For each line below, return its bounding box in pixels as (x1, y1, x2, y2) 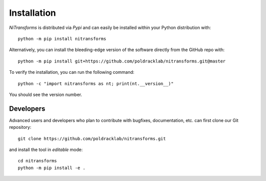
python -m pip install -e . (18, 165, 86, 171)
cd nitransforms (18, 158, 57, 164)
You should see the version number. (9, 91, 82, 97)
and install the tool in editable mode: (9, 147, 83, 152)
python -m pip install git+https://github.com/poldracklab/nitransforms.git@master (18, 58, 226, 64)
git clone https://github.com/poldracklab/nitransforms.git (18, 136, 166, 141)
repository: (9, 124, 32, 130)
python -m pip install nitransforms (18, 36, 106, 41)
